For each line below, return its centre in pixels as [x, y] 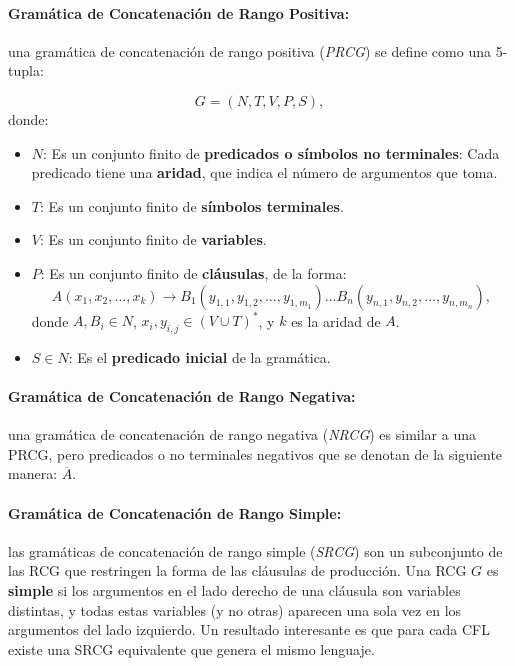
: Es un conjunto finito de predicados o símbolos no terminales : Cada [271, 152]
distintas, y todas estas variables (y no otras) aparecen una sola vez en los [235, 609]
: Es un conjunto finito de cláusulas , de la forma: [193, 272]
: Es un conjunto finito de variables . [153, 239]
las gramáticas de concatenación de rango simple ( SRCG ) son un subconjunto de [255, 550]
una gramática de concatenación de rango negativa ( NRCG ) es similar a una [242, 434]
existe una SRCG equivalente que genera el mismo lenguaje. [191, 648]
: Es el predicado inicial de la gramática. [199, 356]
